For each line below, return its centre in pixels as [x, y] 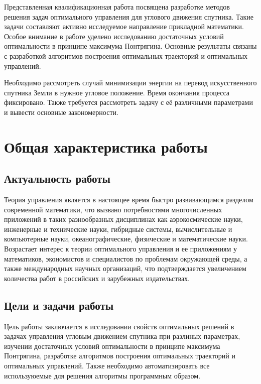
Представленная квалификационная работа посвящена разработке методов [117, 7]
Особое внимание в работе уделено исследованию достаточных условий [114, 36]
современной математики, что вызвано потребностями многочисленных [113, 209]
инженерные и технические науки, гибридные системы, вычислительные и [118, 229]
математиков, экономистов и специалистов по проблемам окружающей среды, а [126, 258]
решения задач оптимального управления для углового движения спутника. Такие [129, 16]
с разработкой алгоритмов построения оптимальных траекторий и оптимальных [126, 55]
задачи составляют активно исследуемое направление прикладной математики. [124, 26]
